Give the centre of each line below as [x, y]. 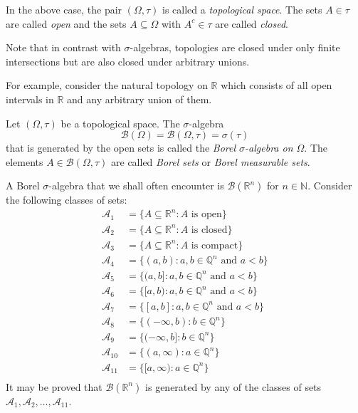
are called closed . [252, 23]
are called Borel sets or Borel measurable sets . [211, 161]
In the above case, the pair [64, 9]
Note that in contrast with [63, 47]
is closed [209, 230]
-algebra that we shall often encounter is [136, 185]
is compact [215, 245]
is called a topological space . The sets [242, 9]
